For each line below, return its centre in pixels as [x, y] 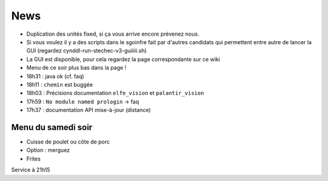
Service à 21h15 [31, 170]
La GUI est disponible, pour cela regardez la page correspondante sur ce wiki [123, 59]
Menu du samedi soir [52, 127]
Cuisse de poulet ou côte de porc [68, 142]
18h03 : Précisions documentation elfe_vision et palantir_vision [115, 93]
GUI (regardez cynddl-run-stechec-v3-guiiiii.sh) [87, 51]
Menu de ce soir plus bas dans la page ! [77, 68]
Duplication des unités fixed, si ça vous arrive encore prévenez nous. [113, 34]
